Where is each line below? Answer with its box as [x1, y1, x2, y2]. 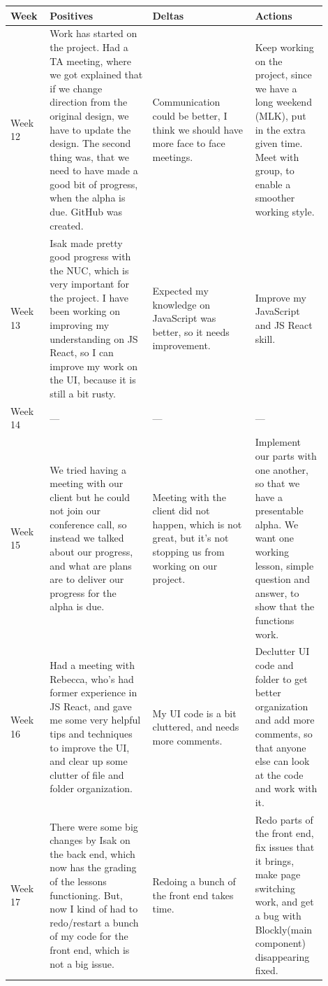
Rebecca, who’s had [50, 671, 134, 686]
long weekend [255, 94, 312, 109]
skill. [255, 331, 276, 346]
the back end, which [50, 846, 135, 861]
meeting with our [50, 476, 124, 491]
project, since [255, 67, 312, 82]
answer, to [255, 585, 299, 600]
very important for [50, 276, 129, 291]
